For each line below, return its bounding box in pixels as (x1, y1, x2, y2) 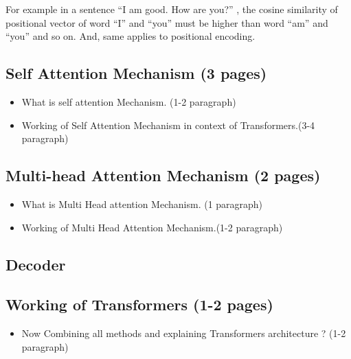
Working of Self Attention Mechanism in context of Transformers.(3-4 (21, 117, 315, 132)
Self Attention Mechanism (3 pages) (5, 62, 267, 84)
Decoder (5, 253, 66, 275)
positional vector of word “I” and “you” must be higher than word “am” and (5, 15, 328, 30)
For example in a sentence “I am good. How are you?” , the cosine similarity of (5, 2, 338, 16)
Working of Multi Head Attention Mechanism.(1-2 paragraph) (21, 220, 283, 234)
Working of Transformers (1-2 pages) (5, 294, 273, 315)
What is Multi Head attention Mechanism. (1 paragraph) (21, 196, 263, 211)
